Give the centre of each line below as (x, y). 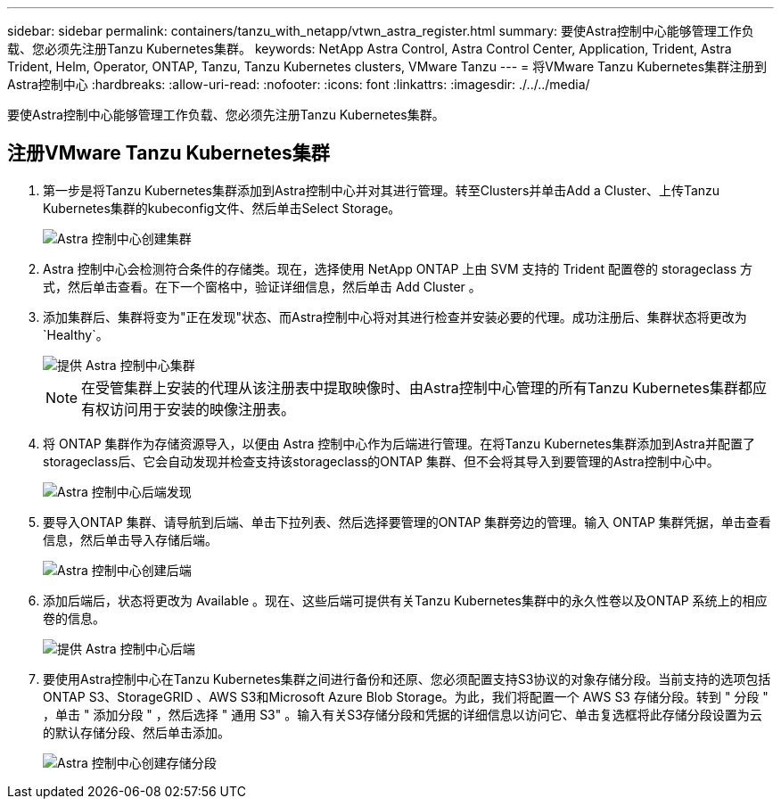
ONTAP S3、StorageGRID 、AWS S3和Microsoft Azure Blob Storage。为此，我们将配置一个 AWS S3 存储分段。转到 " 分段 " (406, 696)
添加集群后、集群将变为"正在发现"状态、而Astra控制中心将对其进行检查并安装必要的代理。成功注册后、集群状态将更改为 (395, 317)
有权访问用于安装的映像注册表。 (189, 409)
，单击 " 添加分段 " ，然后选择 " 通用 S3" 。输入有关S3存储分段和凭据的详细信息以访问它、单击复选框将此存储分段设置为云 (403, 714)
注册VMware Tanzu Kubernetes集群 (169, 153)
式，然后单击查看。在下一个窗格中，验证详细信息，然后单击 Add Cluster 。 (262, 286)
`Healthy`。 (76, 334)
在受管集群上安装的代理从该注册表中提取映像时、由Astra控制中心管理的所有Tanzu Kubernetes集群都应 (424, 387)
